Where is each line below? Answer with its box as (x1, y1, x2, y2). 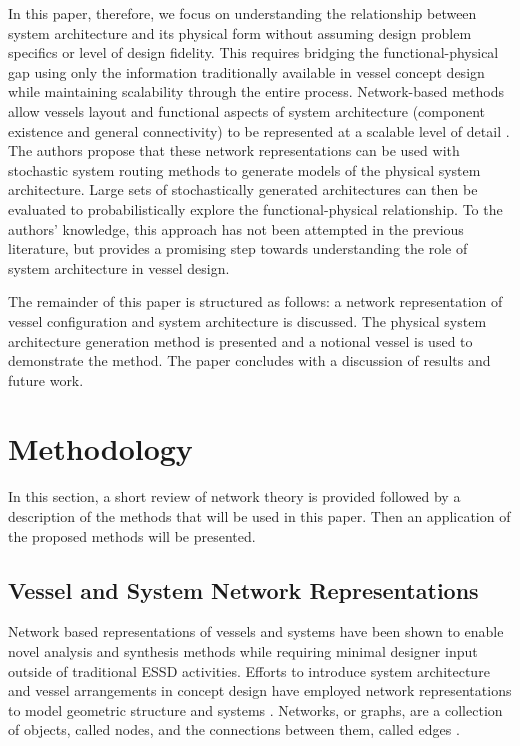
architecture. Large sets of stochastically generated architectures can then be (8, 179, 478, 200)
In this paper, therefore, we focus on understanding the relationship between (8, 3, 477, 23)
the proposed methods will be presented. (8, 525, 256, 546)
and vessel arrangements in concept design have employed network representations (8, 680, 512, 701)
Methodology (8, 428, 193, 469)
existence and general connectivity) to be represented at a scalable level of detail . (8, 120, 510, 141)
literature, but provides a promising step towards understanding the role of (8, 238, 468, 259)
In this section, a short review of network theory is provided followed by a (8, 486, 461, 507)
